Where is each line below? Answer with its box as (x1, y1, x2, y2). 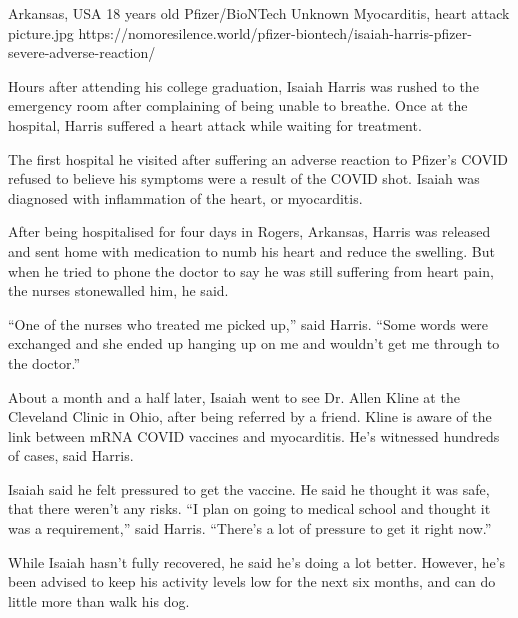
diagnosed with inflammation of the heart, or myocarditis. (8, 187, 363, 208)
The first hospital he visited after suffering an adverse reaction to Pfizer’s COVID (8, 148, 509, 169)
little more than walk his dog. (8, 590, 190, 611)
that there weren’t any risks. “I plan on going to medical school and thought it (8, 498, 491, 519)
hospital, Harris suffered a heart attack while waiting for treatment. (8, 114, 422, 135)
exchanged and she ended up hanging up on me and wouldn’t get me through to (8, 333, 500, 354)
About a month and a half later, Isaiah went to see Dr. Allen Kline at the (8, 386, 460, 407)
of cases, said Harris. (8, 445, 134, 466)
